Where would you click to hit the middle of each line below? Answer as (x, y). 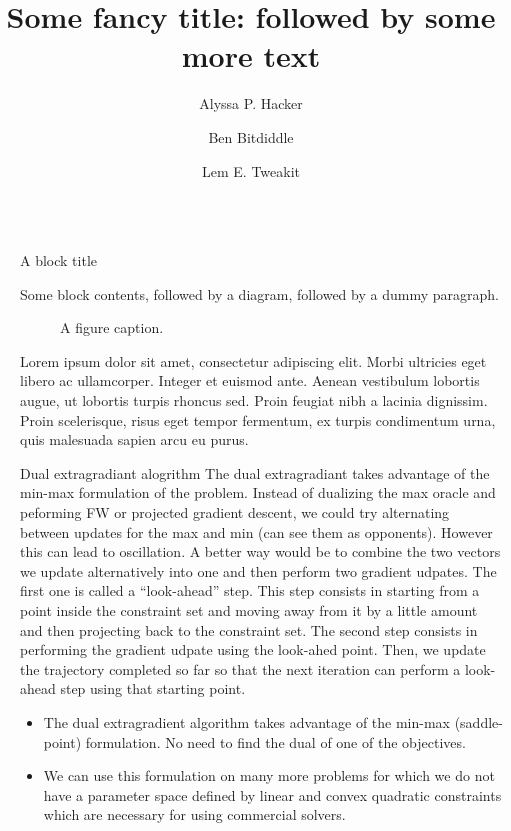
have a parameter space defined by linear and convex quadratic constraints (272, 794)
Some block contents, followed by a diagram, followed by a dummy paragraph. (259, 293)
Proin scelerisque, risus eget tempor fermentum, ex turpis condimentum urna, (258, 419)
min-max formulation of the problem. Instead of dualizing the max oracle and (258, 492)
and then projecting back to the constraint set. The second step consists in (249, 629)
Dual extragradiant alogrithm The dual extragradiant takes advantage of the (255, 472)
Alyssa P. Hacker (251, 103)
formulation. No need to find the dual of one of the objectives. (275, 741)
